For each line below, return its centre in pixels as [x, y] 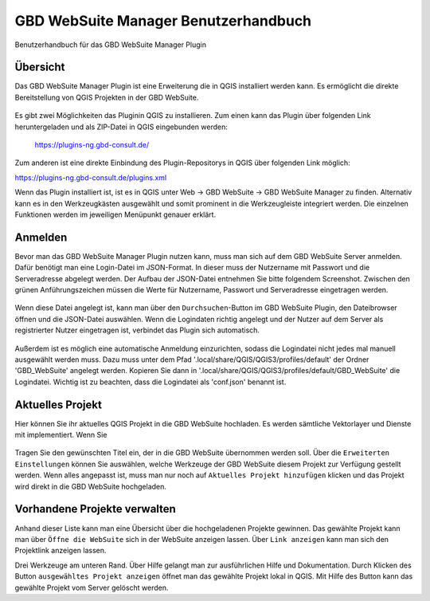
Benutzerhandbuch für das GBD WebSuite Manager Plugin [111, 45]
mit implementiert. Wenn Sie [61, 435]
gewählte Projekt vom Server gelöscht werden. [92, 587]
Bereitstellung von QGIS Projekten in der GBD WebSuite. [107, 97]
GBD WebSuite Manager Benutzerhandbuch [163, 21]
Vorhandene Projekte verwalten [96, 509]
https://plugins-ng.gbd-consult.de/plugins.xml [91, 177]
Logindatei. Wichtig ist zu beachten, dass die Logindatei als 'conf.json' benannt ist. [150, 382]
